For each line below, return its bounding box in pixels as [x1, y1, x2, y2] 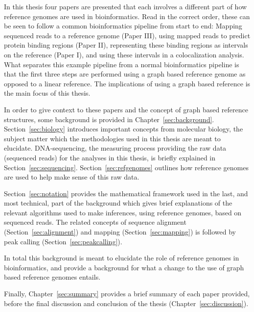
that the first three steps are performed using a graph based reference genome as [4, 69, 246, 79]
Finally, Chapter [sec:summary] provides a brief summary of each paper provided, [4, 288, 250, 299]
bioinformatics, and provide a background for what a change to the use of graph [4, 262, 244, 272]
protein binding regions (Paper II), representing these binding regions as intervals [4, 40, 248, 50]
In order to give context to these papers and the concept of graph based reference [4, 104, 248, 114]
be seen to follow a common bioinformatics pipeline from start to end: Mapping [4, 21, 242, 31]
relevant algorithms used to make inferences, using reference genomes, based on [4, 207, 242, 217]
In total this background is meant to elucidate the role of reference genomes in [4, 253, 239, 263]
